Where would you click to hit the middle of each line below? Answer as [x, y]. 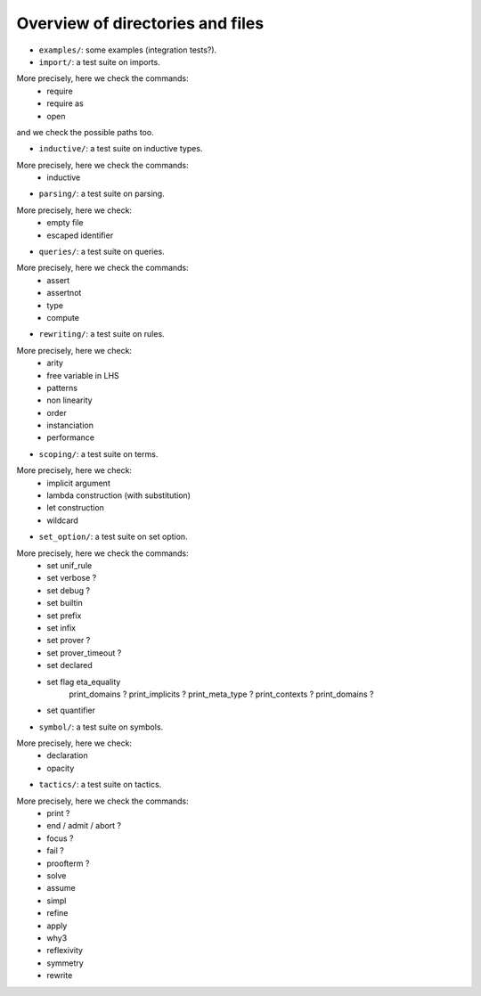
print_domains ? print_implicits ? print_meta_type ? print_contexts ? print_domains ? [221, 694]
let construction [75, 508]
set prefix [64, 616]
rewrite [60, 976]
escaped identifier [80, 235]
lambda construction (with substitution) [119, 495]
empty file [65, 223]
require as [65, 103]
